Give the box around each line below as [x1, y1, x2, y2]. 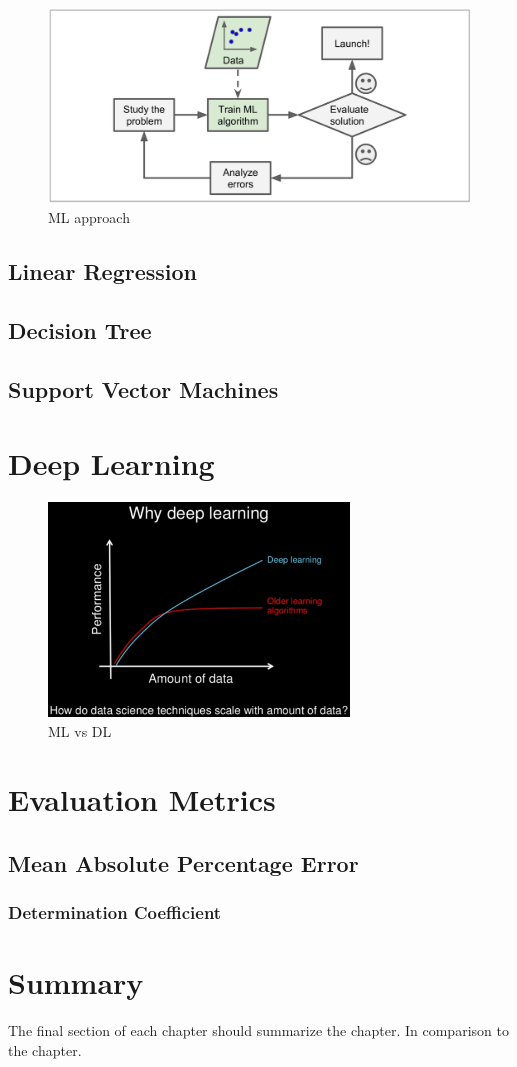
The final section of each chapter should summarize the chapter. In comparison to [8, 1020, 509, 1041]
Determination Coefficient [8, 900, 222, 925]
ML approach [48, 207, 130, 228]
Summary [8, 962, 144, 1003]
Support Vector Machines [8, 373, 279, 404]
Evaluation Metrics [8, 779, 276, 820]
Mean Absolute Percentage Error [8, 848, 359, 878]
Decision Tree [8, 315, 152, 346]
